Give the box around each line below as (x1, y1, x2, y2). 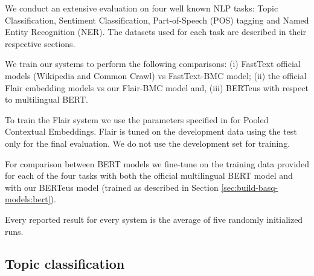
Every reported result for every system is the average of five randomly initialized (5, 213, 303, 225)
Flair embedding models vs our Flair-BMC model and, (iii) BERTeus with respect (5, 81, 309, 94)
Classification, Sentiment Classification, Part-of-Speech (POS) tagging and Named (5, 13, 309, 26)
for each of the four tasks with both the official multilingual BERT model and (5, 169, 293, 182)
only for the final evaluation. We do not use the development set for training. (5, 136, 290, 149)
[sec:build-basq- (221, 181, 278, 193)
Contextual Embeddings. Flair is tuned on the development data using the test (5, 125, 297, 138)
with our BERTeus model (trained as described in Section (5, 181, 219, 193)
